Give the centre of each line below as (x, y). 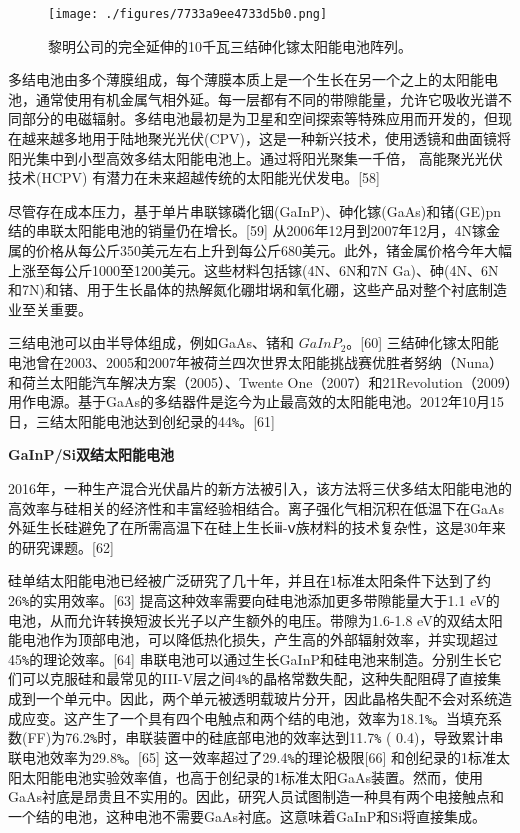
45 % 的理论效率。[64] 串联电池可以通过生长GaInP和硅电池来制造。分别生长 (248, 658)
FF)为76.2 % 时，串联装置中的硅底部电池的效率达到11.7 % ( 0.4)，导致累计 (258, 737)
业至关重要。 (50, 308)
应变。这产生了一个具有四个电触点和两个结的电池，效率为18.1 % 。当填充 (255, 717)
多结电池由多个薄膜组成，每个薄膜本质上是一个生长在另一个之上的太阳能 (246, 79)
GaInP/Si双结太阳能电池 (91, 454)
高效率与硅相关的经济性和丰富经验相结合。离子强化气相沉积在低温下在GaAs (256, 507)
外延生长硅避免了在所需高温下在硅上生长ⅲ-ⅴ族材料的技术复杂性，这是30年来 (257, 527)
